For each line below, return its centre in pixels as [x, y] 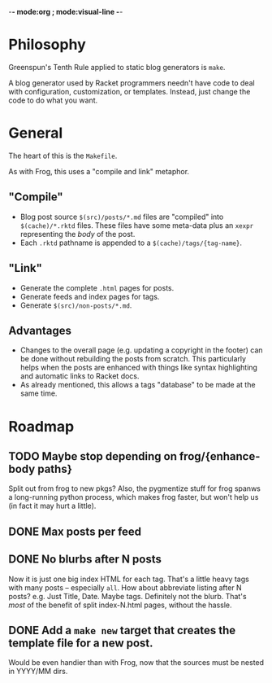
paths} [55, 468]
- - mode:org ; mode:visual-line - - [66, 12]
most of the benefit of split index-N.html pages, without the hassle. [121, 605]
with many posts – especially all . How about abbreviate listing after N [125, 587]
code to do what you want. [53, 100]
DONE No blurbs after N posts [85, 560]
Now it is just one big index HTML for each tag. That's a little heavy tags [129, 579]
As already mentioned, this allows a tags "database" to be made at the [138, 385]
